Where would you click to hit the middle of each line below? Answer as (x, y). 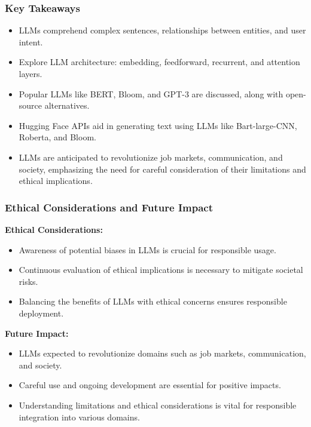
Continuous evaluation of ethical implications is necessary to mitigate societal (161, 270)
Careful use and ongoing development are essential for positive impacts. (150, 385)
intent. (31, 42)
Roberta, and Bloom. (57, 137)
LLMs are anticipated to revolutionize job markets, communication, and (151, 157)
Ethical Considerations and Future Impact (109, 207)
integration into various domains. (79, 417)
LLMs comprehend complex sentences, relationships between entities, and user (162, 30)
